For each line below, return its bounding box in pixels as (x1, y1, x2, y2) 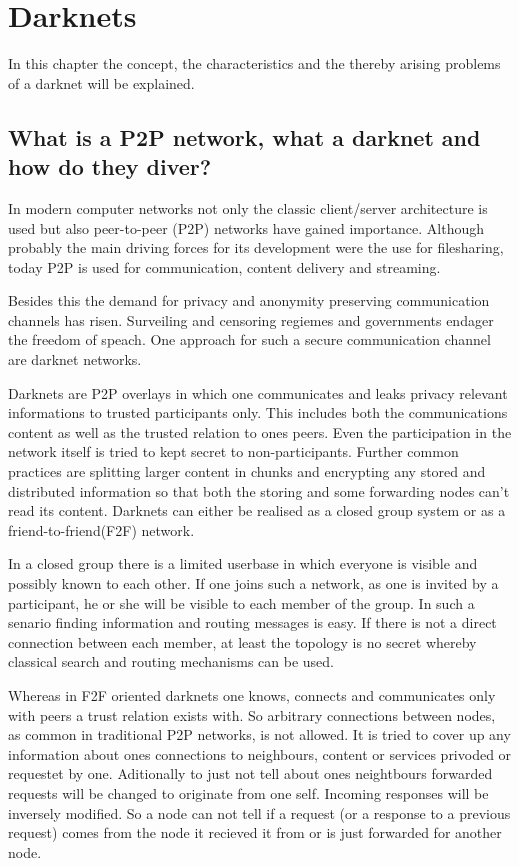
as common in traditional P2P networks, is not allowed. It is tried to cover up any (8, 724, 511, 745)
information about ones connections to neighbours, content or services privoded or (8, 743, 512, 764)
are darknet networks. (8, 349, 142, 370)
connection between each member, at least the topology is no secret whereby (8, 631, 477, 652)
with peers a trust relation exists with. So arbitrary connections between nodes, (8, 704, 496, 725)
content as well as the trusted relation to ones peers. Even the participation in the (8, 421, 512, 442)
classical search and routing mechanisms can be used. (8, 651, 335, 672)
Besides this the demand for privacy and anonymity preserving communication (8, 290, 490, 311)
